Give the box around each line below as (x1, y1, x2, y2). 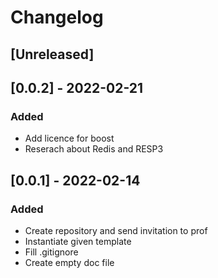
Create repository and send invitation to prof (24, 224, 208, 236)
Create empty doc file (24, 256, 115, 268)
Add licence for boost (24, 132, 115, 145)
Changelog (10, 6, 104, 29)
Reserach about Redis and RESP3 (24, 143, 164, 155)
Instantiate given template (24, 235, 132, 247)
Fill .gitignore (24, 246, 79, 258)
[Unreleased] (10, 46, 95, 63)
